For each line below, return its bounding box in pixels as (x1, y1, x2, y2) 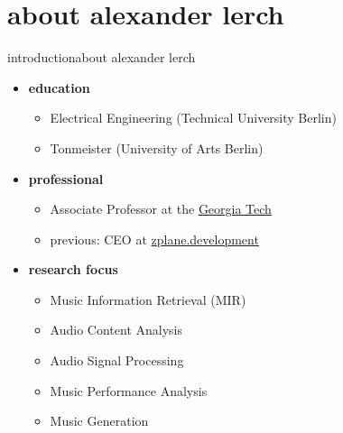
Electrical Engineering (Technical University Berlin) (50, 108, 337, 127)
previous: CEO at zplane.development (50, 229, 259, 248)
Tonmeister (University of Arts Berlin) (50, 138, 264, 157)
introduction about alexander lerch (7, 48, 196, 67)
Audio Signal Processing (50, 351, 184, 370)
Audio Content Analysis (50, 320, 182, 339)
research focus (28, 260, 118, 279)
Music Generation (50, 411, 149, 430)
